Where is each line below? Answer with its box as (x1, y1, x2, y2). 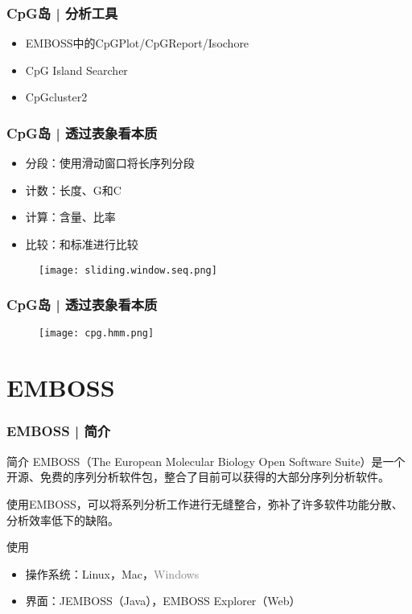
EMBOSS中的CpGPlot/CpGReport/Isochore (25, 35, 249, 52)
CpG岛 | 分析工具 (6, 2, 118, 23)
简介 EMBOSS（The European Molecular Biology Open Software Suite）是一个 (6, 452, 406, 469)
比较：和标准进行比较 (25, 236, 138, 252)
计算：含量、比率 (25, 208, 116, 225)
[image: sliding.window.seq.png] (39, 264, 217, 276)
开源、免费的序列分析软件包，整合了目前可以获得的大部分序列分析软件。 (6, 468, 389, 485)
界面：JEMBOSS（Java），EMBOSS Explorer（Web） (25, 592, 301, 609)
